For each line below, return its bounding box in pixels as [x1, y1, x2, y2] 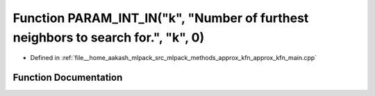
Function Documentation [12, 72, 123, 84]
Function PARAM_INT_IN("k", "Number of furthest [12, 10, 309, 26]
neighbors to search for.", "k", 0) [12, 30, 205, 45]
